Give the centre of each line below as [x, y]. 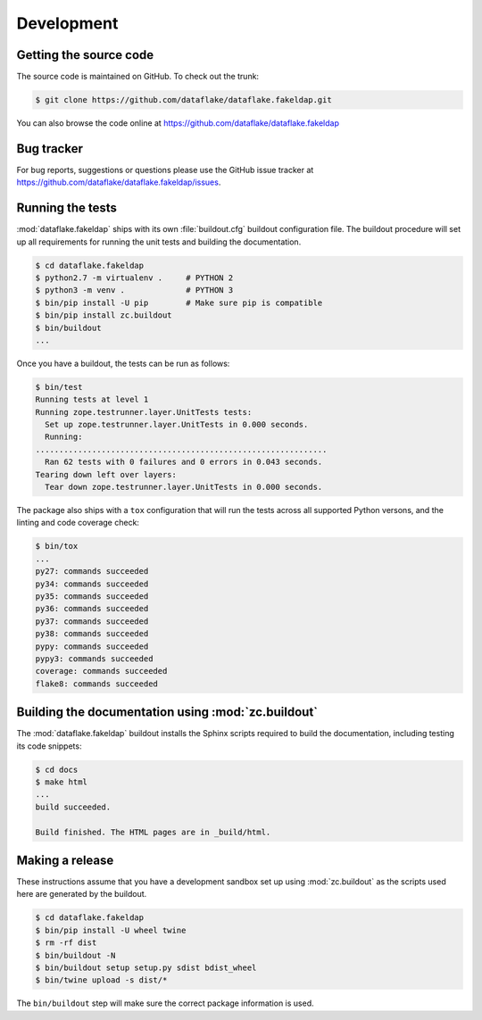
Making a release [65, 860]
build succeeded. [73, 807]
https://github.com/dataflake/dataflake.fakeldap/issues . [119, 182]
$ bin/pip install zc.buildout [104, 315]
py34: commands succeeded [92, 584]
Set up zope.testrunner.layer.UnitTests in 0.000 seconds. [177, 425]
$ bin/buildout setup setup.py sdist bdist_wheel [146, 967]
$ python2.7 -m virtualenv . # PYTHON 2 [134, 278]
